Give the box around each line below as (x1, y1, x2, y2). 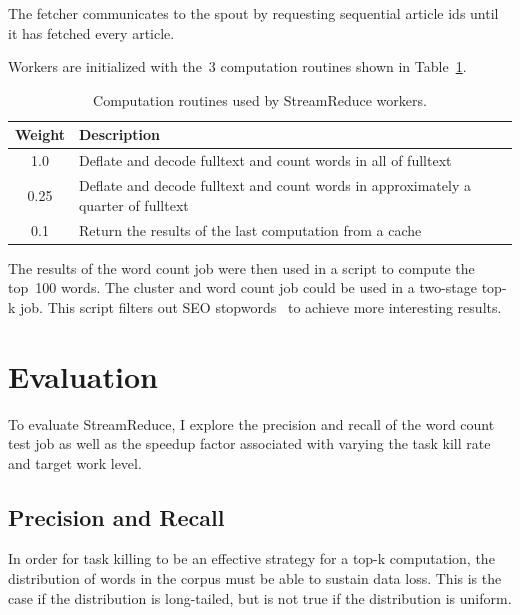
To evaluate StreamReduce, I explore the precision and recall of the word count (8, 413, 495, 434)
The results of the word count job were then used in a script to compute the (8, 257, 475, 278)
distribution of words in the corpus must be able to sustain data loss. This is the (8, 568, 502, 589)
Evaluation (8, 355, 158, 396)
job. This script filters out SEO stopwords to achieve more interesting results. (20, 296, 502, 317)
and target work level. (8, 452, 142, 473)
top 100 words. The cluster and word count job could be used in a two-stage (8, 277, 478, 298)
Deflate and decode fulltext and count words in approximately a (78, 175, 471, 196)
